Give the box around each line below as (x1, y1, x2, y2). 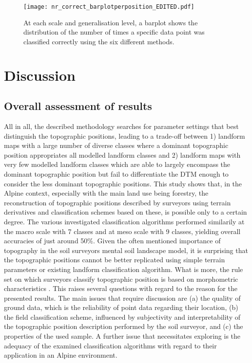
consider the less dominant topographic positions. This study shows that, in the (4, 178, 242, 188)
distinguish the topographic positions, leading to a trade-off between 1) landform (4, 130, 245, 141)
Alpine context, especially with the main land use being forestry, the (4, 188, 209, 198)
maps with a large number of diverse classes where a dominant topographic (4, 140, 229, 150)
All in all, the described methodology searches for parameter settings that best (4, 121, 239, 131)
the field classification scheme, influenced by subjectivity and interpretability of (4, 311, 240, 322)
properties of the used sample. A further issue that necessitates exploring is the (4, 331, 241, 341)
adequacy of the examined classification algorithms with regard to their (4, 340, 217, 350)
